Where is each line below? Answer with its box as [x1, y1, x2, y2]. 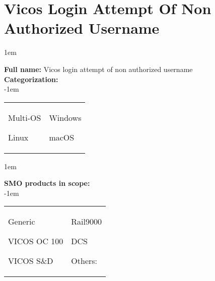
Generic [8, 216, 35, 228]
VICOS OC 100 [8, 235, 63, 247]
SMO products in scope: [4, 178, 90, 188]
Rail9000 [71, 216, 102, 228]
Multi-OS [8, 111, 41, 123]
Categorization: [4, 74, 58, 84]
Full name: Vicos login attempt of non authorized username [4, 63, 193, 74]
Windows [49, 111, 82, 123]
